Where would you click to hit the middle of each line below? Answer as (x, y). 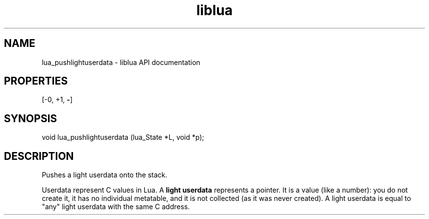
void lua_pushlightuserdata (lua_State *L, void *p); (123, 137)
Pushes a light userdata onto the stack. (105, 175)
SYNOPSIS (31, 118)
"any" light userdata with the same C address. (116, 207)
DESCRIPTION (39, 156)
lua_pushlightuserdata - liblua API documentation (121, 62)
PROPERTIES (36, 81)
